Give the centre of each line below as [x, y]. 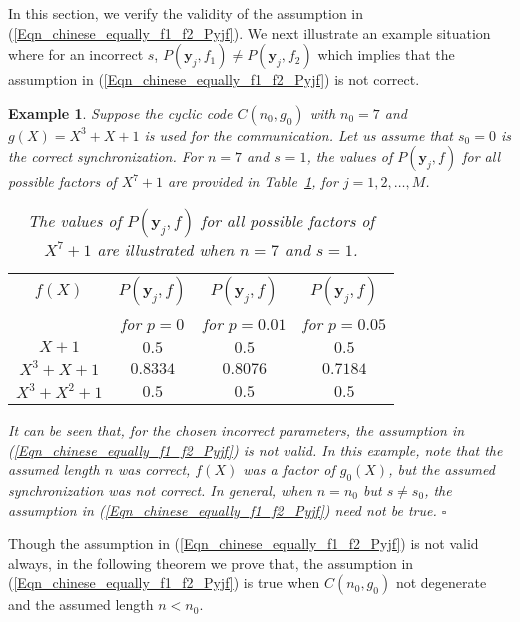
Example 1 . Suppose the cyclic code [120, 112]
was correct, [154, 469]
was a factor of [289, 469]
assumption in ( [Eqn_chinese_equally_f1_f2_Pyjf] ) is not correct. [214, 79]
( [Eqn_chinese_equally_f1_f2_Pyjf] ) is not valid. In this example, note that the [255, 449]
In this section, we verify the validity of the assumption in [186, 13]
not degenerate [441, 582]
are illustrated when [166, 249]
